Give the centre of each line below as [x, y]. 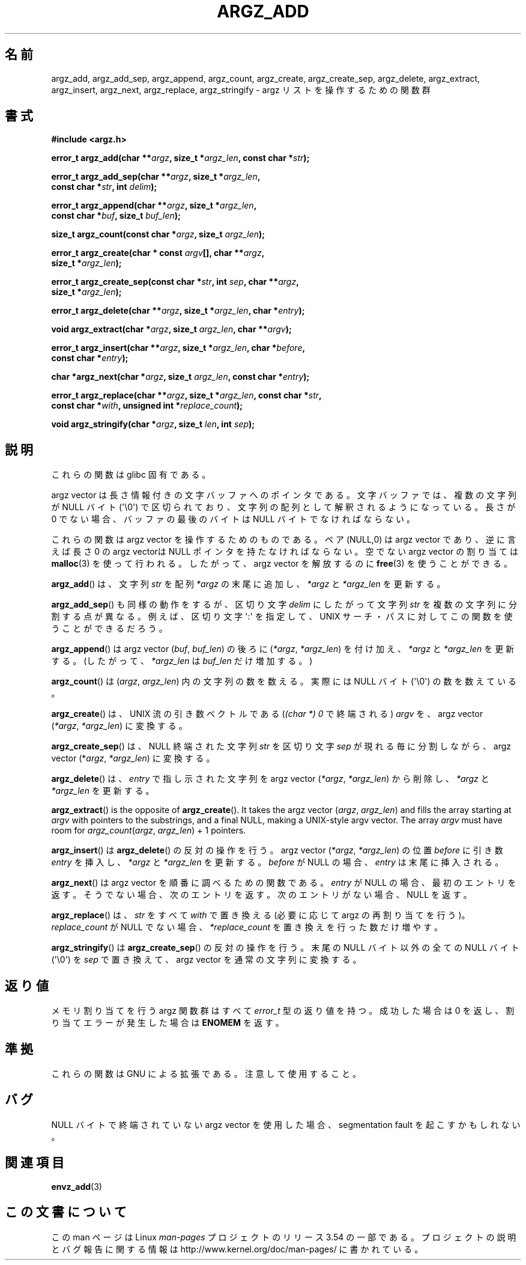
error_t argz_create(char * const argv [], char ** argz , [158, 253]
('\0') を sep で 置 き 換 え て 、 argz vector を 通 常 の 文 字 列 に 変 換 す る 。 [206, 960]
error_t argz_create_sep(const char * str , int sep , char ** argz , [175, 282]
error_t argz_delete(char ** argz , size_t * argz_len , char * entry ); [178, 311]
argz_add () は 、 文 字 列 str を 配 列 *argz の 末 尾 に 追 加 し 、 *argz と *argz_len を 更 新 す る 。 [248, 584]
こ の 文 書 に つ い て [66, 1212]
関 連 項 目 [35, 1163]
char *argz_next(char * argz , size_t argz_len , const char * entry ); [180, 377]
